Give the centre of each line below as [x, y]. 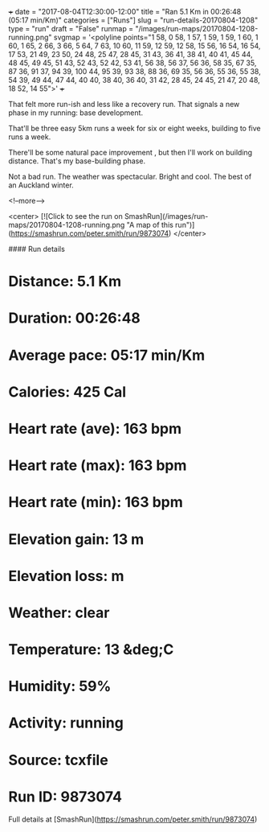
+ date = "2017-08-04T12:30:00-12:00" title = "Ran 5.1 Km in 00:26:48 [125, 12]
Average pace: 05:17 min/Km [107, 355]
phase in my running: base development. [75, 113]
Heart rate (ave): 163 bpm [95, 428]
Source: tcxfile [58, 760]
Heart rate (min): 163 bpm [96, 502]
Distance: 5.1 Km [65, 282]
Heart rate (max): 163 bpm [98, 465]
